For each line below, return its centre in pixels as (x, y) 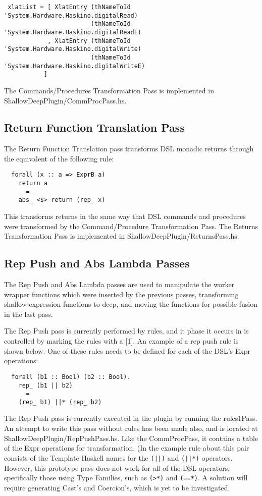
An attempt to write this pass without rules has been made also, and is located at (131, 428)
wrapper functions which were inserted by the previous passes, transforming (121, 294)
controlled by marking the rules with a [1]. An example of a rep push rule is (121, 341)
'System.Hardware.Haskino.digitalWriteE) (75, 66)
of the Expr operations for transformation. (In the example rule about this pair (127, 448)
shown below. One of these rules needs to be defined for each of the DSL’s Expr (127, 350)
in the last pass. (29, 314)
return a (33, 183)
